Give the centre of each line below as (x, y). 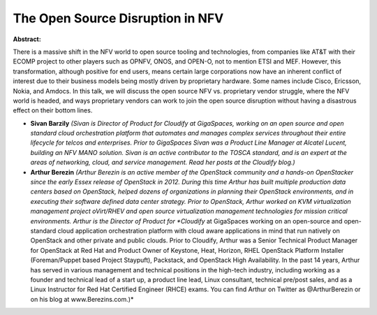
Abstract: (27, 39)
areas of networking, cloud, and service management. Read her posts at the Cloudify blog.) (163, 162)
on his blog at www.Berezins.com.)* (82, 299)
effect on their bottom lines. (53, 110)
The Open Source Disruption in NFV (118, 18)
